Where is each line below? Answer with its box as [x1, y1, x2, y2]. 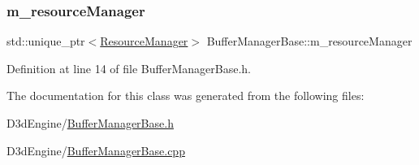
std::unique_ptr [6, 33, 85, 50]
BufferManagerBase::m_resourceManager [206, 33, 413, 50]
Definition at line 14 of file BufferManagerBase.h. [6, 59, 251, 76]
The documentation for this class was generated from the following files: [6, 87, 365, 104]
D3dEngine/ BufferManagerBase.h [6, 115, 174, 131]
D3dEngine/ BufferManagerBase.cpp [6, 141, 185, 158]
